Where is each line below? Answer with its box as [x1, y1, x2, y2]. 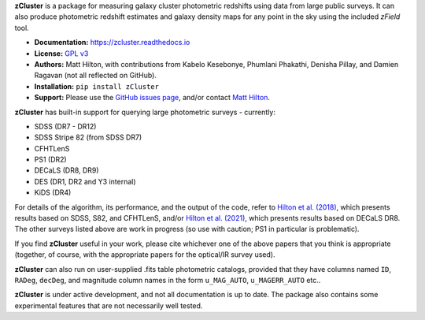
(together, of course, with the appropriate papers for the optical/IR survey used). [14, 250, 275, 259]
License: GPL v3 [34, 48, 89, 58]
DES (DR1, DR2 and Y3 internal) [34, 177, 137, 186]
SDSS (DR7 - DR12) [34, 121, 97, 131]
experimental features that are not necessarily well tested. [14, 300, 203, 311]
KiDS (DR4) [34, 188, 72, 197]
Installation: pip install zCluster [34, 81, 159, 91]
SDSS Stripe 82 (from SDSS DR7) [34, 132, 142, 142]
